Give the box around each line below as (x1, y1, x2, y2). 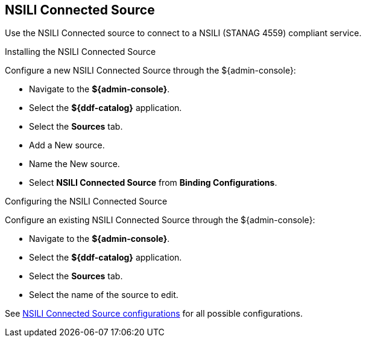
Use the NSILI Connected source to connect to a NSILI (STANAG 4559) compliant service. (5, 28, 362, 39)
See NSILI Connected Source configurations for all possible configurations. (5, 308, 303, 319)
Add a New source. (29, 140, 105, 151)
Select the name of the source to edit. (29, 290, 178, 300)
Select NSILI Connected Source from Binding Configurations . (29, 177, 277, 188)
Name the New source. (29, 159, 120, 169)
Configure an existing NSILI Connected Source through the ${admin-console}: (5, 215, 315, 226)
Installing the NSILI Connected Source (5, 46, 156, 57)
